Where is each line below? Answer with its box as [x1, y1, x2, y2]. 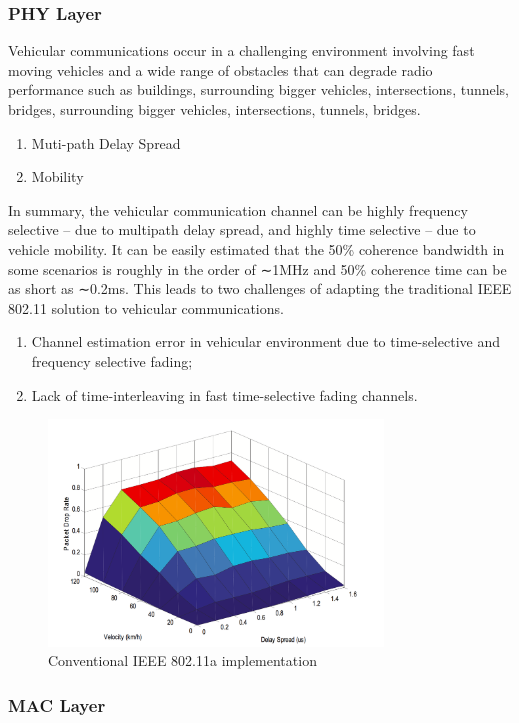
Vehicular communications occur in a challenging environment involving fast [8, 40, 475, 61]
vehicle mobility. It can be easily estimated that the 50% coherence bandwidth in [8, 238, 505, 259]
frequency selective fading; [31, 350, 193, 371]
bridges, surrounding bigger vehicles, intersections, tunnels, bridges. [8, 99, 421, 119]
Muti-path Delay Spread [31, 132, 181, 153]
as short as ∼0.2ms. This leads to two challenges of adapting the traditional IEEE [8, 278, 512, 299]
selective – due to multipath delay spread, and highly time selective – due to [8, 219, 476, 240]
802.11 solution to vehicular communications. [8, 297, 284, 318]
